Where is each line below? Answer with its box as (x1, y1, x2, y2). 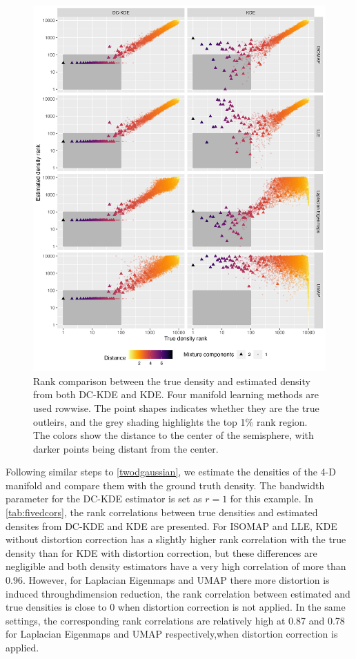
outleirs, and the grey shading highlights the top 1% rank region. (33, 414, 308, 429)
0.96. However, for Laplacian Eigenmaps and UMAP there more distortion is (6, 573, 330, 587)
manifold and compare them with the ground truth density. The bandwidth (6, 478, 325, 492)
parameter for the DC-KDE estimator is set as (6, 491, 202, 506)
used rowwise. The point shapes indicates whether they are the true (33, 400, 319, 415)
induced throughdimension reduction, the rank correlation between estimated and (6, 586, 350, 600)
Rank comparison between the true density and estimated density (33, 373, 310, 388)
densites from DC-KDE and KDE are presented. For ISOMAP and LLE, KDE (6, 518, 337, 533)
